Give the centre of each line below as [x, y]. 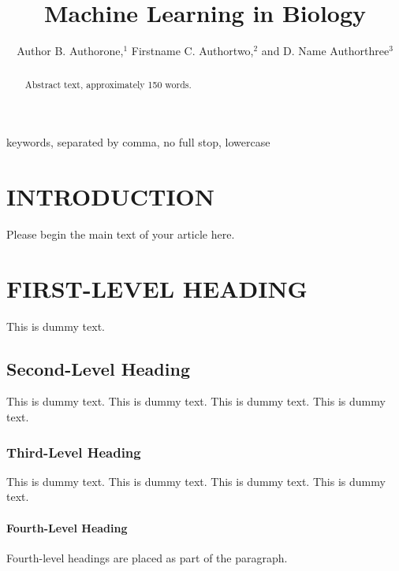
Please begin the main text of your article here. [121, 234]
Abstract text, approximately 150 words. [108, 84]
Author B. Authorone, [70, 51]
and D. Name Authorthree [325, 51]
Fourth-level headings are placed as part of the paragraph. [147, 557]
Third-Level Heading [74, 452]
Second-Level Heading [98, 368]
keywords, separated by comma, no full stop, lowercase [138, 142]
